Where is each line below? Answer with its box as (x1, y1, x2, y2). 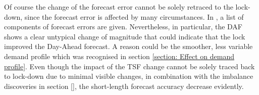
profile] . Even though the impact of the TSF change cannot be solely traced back (4, 61, 255, 71)
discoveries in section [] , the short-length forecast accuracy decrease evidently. (4, 80, 244, 91)
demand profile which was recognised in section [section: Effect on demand (4, 51, 234, 61)
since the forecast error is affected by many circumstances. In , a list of (24, 11, 244, 22)
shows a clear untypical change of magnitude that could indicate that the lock (4, 31, 245, 41)
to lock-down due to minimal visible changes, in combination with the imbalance (4, 71, 253, 81)
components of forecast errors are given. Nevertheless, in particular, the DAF (4, 21, 243, 32)
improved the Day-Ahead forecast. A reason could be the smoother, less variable (4, 41, 253, 52)
